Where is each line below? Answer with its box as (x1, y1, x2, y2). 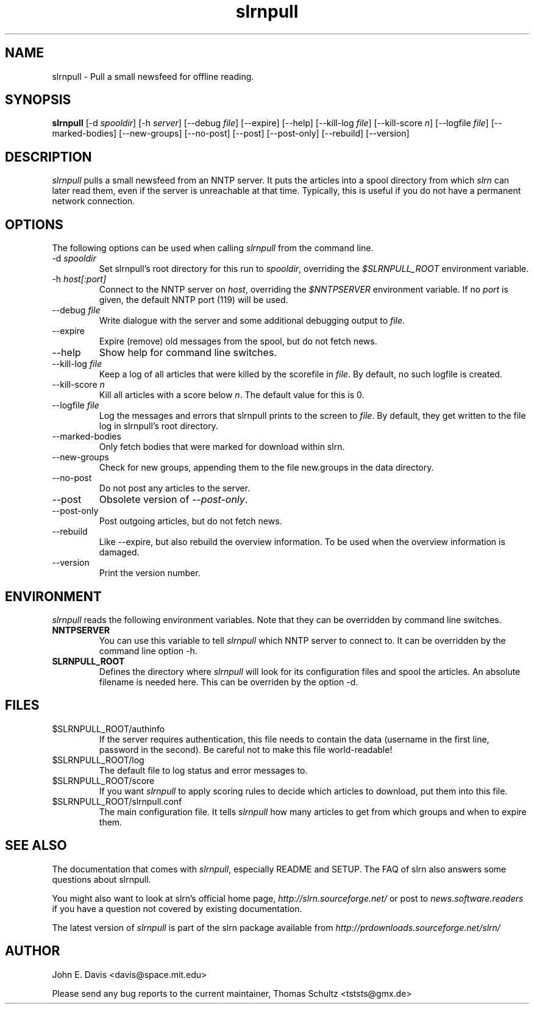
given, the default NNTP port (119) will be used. (99, 294, 288, 305)
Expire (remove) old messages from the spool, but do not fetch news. (99, 336, 377, 347)
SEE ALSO (5, 838, 67, 854)
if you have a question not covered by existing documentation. (52, 903, 302, 914)
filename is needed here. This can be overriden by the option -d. (99, 676, 358, 687)
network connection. (52, 196, 135, 207)
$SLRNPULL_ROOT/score (52, 775, 155, 786)
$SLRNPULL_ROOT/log (52, 754, 144, 765)
